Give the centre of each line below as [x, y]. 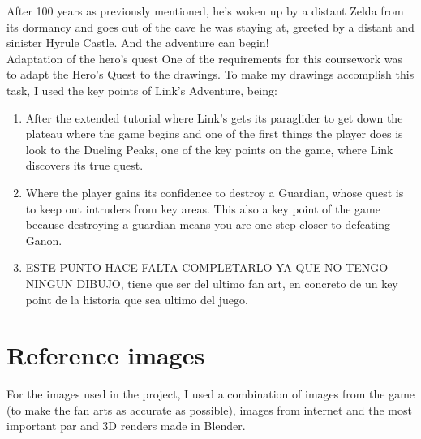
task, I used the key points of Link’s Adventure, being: [142, 90]
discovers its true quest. [84, 165]
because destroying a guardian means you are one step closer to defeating [208, 224]
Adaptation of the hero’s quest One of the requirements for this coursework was [204, 58]
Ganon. [44, 240]
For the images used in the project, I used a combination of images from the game [211, 394]
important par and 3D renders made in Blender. [126, 426]
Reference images [106, 355]
